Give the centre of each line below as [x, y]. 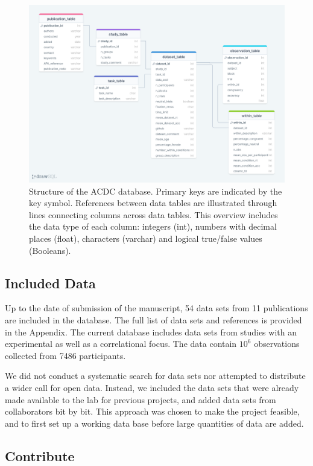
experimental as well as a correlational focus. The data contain [121, 344]
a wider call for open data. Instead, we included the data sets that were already [152, 387]
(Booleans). [50, 250]
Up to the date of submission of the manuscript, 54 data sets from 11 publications [156, 308]
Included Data [50, 283]
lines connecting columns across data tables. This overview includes [153, 214]
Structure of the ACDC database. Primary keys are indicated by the [156, 191]
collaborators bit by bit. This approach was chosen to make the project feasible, [152, 411]
